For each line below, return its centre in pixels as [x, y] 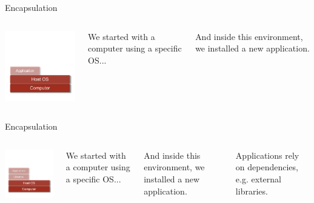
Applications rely [267, 155]
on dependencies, [267, 167]
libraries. [252, 191]
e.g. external [258, 179]
